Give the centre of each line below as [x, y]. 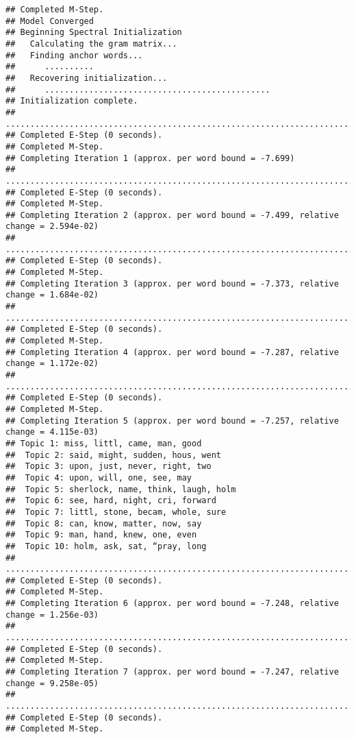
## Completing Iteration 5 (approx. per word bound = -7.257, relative [172, 421]
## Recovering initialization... [87, 78]
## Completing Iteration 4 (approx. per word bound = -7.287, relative [172, 352]
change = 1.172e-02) [52, 364]
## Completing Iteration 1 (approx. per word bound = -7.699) [150, 158]
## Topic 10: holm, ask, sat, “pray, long [106, 546]
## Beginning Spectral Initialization [94, 33]
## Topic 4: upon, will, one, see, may [99, 477]
